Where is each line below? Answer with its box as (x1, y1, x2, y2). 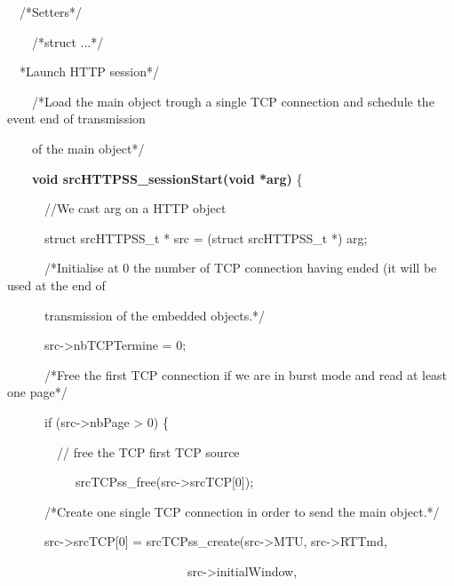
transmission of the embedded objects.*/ (44, 305, 266, 324)
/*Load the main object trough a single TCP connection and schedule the (31, 91, 434, 110)
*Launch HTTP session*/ (19, 62, 159, 81)
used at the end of (7, 275, 106, 294)
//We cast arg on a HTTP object (44, 199, 227, 218)
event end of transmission (7, 109, 146, 128)
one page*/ (7, 383, 68, 401)
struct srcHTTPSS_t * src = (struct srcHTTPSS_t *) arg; (44, 228, 368, 247)
